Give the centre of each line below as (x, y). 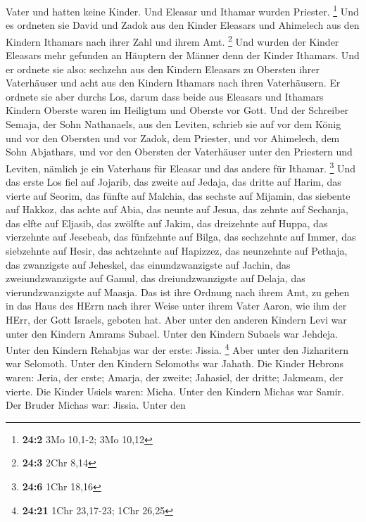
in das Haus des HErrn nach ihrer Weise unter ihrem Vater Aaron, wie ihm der (176, 306)
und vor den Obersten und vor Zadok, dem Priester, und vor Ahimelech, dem (173, 138)
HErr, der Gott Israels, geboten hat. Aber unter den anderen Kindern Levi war (176, 320)
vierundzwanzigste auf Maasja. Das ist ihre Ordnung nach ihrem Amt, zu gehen (178, 292)
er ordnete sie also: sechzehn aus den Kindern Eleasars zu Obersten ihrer (163, 69)
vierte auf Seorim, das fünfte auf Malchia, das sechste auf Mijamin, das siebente (178, 195)
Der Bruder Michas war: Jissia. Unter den (96, 405)
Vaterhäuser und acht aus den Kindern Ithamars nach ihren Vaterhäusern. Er (173, 83)
